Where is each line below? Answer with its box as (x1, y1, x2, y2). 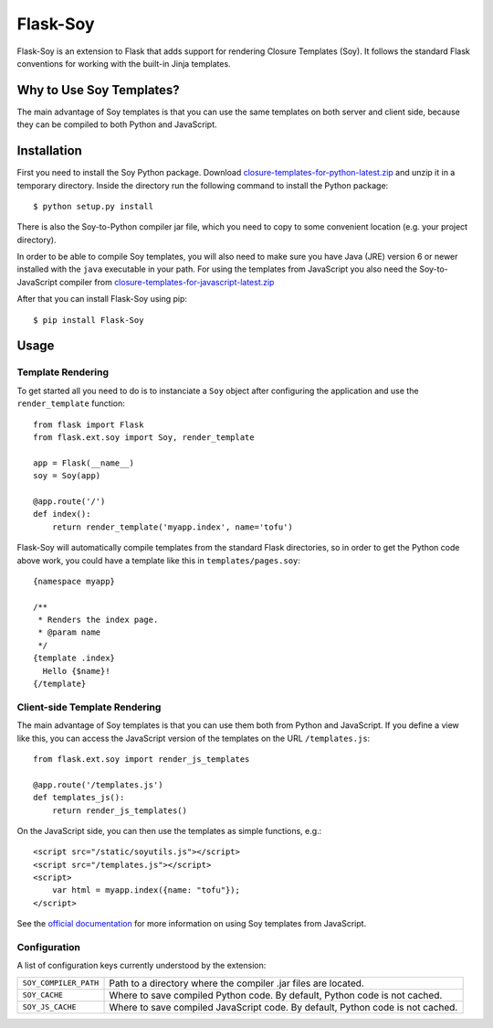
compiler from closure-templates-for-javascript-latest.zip (59, 276, 275, 287)
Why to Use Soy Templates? (16, 82, 180, 98)
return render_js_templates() (51, 805, 187, 816)
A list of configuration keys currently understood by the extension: (16, 960, 267, 971)
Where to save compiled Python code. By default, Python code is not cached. (109, 989, 443, 1001)
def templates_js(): (33, 792, 125, 803)
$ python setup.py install (33, 201, 154, 211)
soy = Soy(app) (33, 471, 101, 481)
